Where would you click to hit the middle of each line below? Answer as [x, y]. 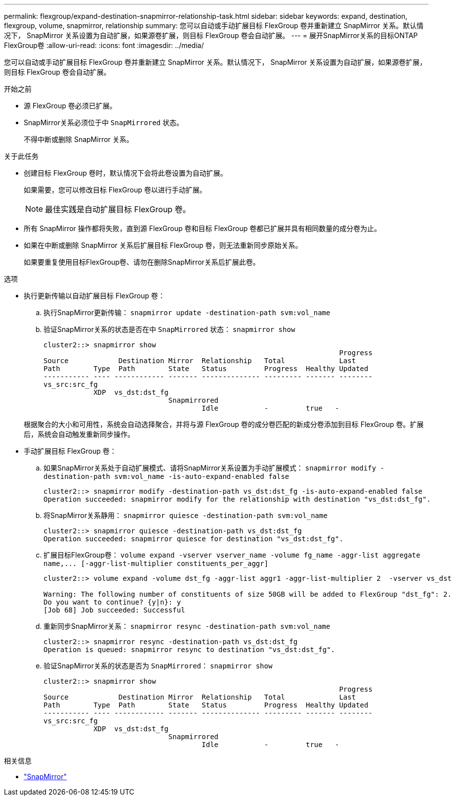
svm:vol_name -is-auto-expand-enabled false [202, 476]
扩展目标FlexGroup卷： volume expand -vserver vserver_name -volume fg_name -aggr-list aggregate [232, 555]
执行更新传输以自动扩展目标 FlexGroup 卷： [94, 296]
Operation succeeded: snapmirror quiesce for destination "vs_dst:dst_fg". [193, 539]
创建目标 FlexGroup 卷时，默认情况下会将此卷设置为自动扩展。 [125, 173]
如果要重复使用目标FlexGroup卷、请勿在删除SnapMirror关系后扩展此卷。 [142, 262]
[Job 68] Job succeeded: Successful [114, 610]
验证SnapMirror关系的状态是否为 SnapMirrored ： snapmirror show [158, 666]
